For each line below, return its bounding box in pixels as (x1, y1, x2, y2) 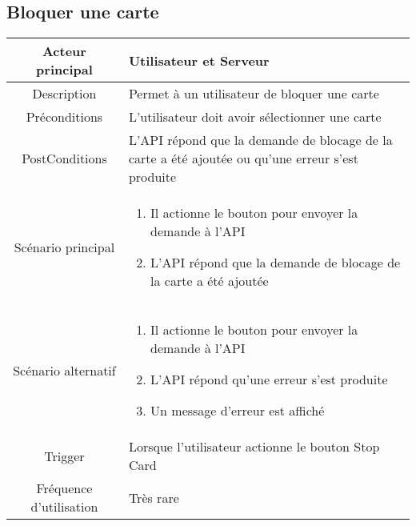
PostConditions (22, 149, 107, 168)
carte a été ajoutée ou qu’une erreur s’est (128, 149, 358, 168)
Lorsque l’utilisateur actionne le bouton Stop (128, 437, 380, 456)
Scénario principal (14, 237, 115, 256)
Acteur (42, 42, 86, 61)
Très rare (128, 488, 179, 507)
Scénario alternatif (13, 360, 116, 379)
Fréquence (36, 479, 93, 498)
